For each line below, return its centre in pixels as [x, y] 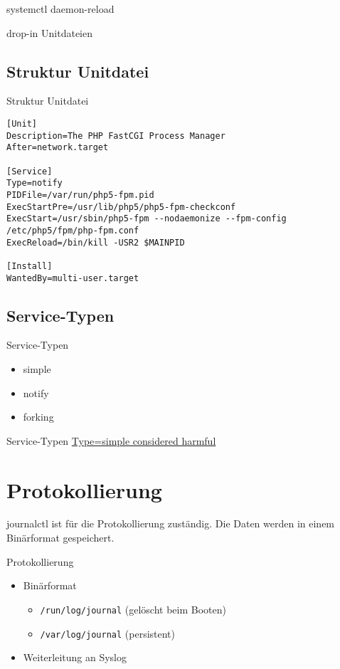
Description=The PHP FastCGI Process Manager [116, 136]
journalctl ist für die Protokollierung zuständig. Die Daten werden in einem [171, 523]
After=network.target [58, 148]
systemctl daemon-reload [60, 9]
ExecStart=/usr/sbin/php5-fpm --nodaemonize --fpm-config [147, 219]
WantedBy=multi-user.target [73, 278]
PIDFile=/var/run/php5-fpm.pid [80, 195]
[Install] [30, 266]
